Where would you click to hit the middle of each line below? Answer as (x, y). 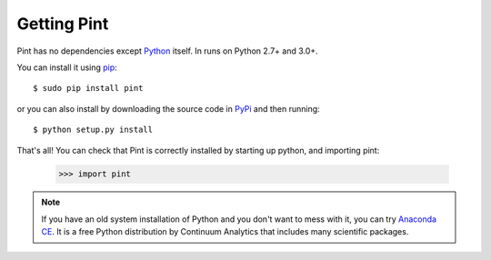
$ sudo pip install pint (88, 88)
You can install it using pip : (67, 67)
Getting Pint (63, 24)
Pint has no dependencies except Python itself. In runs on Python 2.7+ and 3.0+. (167, 51)
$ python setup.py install (93, 130)
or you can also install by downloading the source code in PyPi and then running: (168, 108)
